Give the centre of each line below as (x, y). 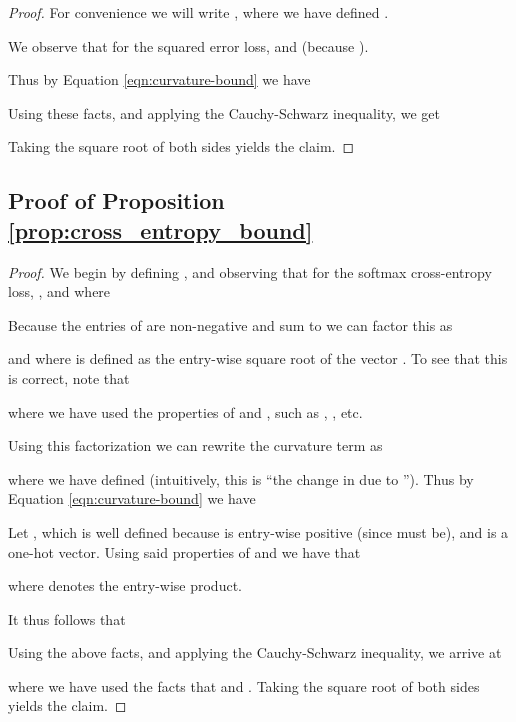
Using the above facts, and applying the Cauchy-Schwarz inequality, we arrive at (255, 652)
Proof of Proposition (116, 200)
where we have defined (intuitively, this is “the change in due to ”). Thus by (241, 478)
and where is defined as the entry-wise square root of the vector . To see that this (258, 358)
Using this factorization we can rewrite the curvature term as (195, 445)
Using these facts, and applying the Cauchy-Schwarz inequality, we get (224, 112)
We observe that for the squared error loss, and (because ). (188, 45)
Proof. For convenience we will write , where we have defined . (198, 12)
